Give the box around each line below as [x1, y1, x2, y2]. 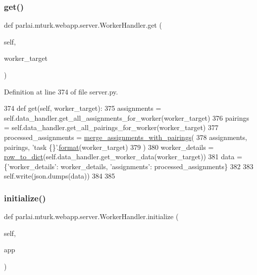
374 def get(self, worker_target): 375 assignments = [4, 103, 161, 113]
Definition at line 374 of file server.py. [4, 86, 118, 96]
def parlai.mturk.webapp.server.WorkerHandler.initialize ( [4, 211, 179, 222]
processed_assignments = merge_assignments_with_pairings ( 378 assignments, [4, 132, 248, 142]
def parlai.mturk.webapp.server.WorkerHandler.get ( [4, 20, 162, 30]
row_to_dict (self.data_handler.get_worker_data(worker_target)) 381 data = [4, 151, 243, 162]
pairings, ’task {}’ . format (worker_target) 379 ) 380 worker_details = [4, 141, 214, 152]
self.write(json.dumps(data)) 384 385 [4, 171, 115, 181]
